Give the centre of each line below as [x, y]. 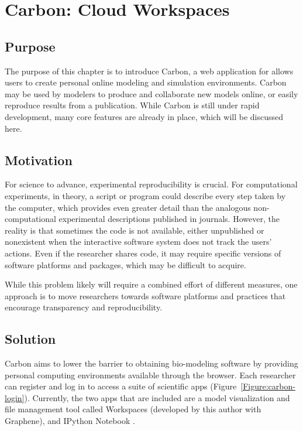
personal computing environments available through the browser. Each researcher [150, 374]
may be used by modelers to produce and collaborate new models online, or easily [151, 93]
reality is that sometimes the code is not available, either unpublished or [135, 230]
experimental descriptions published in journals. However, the [169, 219]
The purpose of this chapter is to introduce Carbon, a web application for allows [149, 71]
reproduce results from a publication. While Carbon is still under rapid [132, 105]
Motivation [39, 160]
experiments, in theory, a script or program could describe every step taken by [145, 195]
